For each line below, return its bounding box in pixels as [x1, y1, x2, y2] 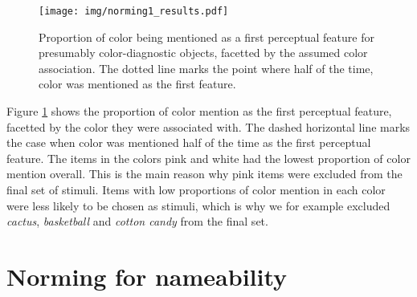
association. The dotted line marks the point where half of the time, [39, 59, 374, 76]
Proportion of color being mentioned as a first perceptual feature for [39, 28, 374, 45]
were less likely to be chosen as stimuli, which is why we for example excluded [6, 197, 390, 214]
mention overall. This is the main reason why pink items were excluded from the [6, 165, 403, 182]
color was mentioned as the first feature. [39, 75, 236, 92]
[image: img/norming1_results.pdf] [39, 6, 229, 17]
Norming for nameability [6, 259, 288, 292]
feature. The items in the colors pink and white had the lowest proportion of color [6, 149, 411, 166]
